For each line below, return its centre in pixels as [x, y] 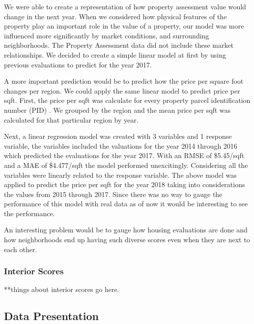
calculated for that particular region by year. [71, 119]
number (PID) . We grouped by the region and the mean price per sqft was [117, 110]
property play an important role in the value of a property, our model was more [124, 26]
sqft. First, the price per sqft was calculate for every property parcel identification [127, 100]
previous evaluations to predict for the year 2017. [78, 64]
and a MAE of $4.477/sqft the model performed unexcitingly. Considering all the [126, 165]
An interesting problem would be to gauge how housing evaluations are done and [126, 230]
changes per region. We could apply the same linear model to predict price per [122, 90]
